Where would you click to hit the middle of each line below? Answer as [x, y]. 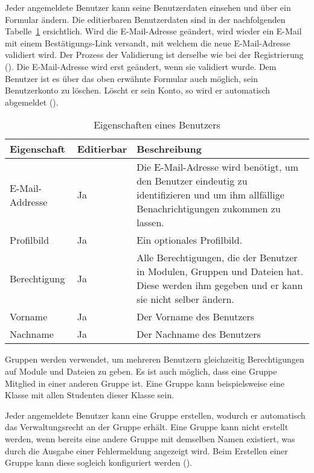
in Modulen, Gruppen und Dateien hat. [220, 271]
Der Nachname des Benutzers [199, 334]
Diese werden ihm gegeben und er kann [220, 285]
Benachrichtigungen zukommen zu [209, 209]
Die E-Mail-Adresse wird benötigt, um [218, 167]
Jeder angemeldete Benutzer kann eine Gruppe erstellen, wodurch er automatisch [155, 415]
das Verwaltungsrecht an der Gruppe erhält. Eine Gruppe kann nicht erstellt [147, 427]
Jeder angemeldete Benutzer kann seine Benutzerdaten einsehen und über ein [148, 7]
